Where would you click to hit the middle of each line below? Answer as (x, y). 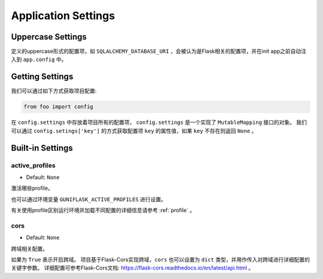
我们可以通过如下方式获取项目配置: (54, 91)
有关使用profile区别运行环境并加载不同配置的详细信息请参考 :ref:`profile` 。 (103, 210)
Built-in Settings (42, 148)
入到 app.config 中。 (39, 59)
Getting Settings (42, 77)
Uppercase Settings (49, 37)
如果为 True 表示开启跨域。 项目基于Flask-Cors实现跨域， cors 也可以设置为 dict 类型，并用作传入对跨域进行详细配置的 (161, 259)
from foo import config (59, 107)
